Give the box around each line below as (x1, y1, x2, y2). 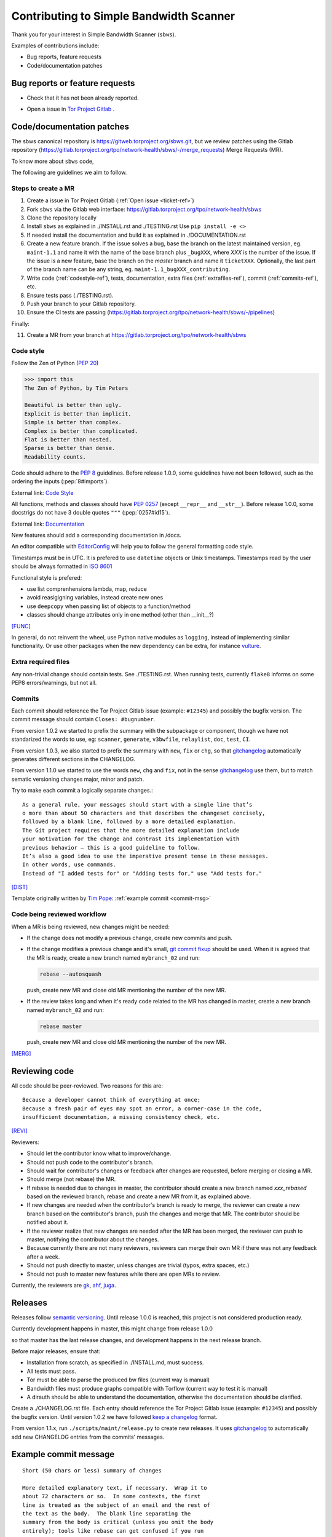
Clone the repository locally (26, 214, 97, 221)
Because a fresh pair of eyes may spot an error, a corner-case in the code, (22, 1105, 263, 1112)
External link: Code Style (11, 489, 74, 496)
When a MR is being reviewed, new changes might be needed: (11, 923, 170, 930)
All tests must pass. (26, 1367, 76, 1375)
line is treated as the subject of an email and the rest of (22, 1501, 210, 1509)
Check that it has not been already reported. (26, 94, 139, 101)
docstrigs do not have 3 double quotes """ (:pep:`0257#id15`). (11, 509, 170, 516)
